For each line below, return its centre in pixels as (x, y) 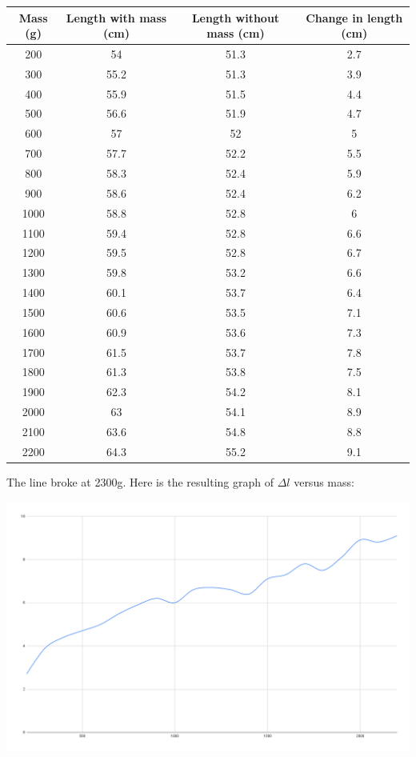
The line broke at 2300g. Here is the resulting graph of (140, 481)
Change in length (354, 17)
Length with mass (116, 17)
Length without (236, 17)
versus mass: (324, 481)
